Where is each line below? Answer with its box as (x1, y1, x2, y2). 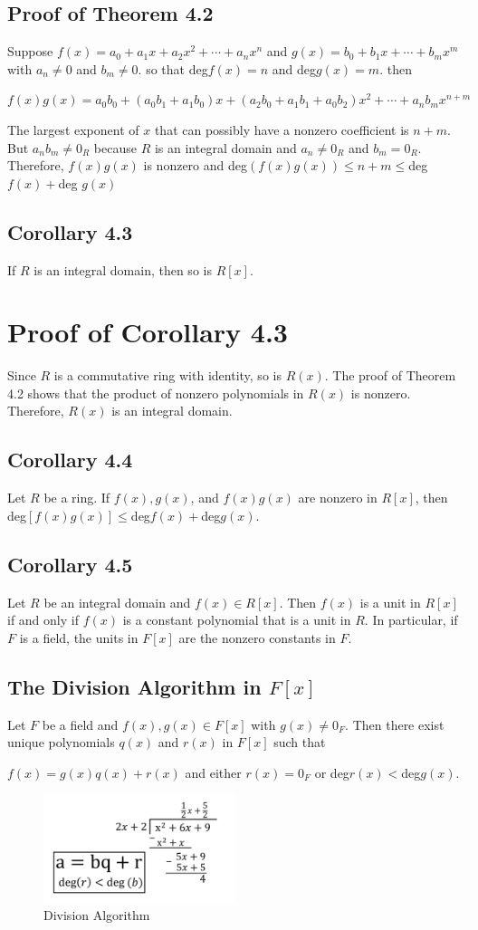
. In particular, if (364, 610, 458, 629)
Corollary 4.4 (7, 446, 133, 474)
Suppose (7, 42, 53, 61)
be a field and (42, 714, 119, 733)
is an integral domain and (154, 138, 297, 157)
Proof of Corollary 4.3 (7, 313, 288, 350)
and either (185, 762, 242, 781)
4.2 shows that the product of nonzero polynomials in (7, 383, 304, 402)
